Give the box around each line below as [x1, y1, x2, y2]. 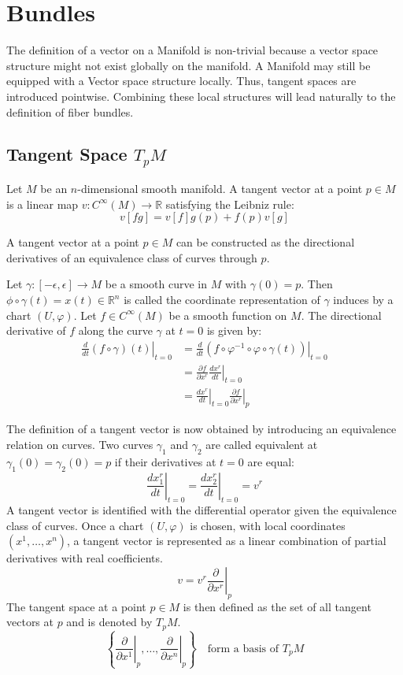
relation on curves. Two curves [6, 436, 153, 452]
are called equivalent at [205, 436, 318, 452]
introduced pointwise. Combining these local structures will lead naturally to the [6, 87, 396, 104]
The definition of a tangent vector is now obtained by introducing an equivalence [6, 421, 397, 437]
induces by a [333, 291, 394, 308]
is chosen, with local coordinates [190, 517, 346, 533]
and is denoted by [66, 614, 153, 630]
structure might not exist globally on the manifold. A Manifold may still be [6, 57, 371, 73]
